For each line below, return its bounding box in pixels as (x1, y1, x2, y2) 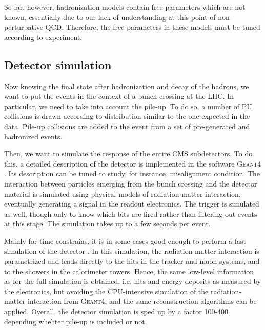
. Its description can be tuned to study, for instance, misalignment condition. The (4, 168, 260, 179)
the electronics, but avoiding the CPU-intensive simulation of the (4, 285, 209, 296)
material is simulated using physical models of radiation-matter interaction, (4, 188, 241, 199)
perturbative (4, 22, 43, 32)
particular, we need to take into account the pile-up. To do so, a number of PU (4, 100, 252, 111)
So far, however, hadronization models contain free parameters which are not (4, 2, 246, 12)
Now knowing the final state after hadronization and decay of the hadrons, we (4, 80, 249, 91)
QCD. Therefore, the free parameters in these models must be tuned (45, 22, 260, 32)
